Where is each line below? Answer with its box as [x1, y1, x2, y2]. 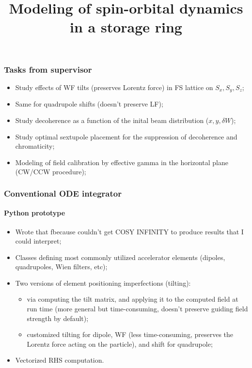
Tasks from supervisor [4, 63, 92, 75]
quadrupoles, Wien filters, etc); [15, 261, 108, 272]
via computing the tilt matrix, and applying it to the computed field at [27, 294, 238, 304]
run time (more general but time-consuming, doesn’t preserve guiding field [27, 304, 248, 314]
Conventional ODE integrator [4, 187, 122, 199]
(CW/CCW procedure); [15, 167, 86, 177]
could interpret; [15, 236, 62, 246]
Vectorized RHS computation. [15, 355, 104, 365]
